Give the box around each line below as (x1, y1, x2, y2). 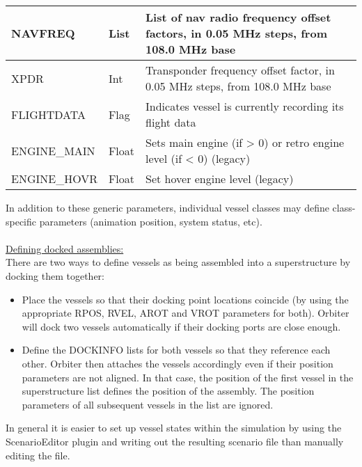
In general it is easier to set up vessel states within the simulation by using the (6, 420, 342, 435)
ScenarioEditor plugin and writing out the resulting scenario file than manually (6, 434, 344, 448)
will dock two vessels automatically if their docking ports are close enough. (22, 319, 341, 333)
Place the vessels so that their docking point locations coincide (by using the (22, 292, 349, 306)
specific (6, 214, 37, 228)
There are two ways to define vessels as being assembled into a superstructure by (6, 255, 351, 269)
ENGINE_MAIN (11, 142, 95, 159)
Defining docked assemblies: (6, 241, 124, 255)
